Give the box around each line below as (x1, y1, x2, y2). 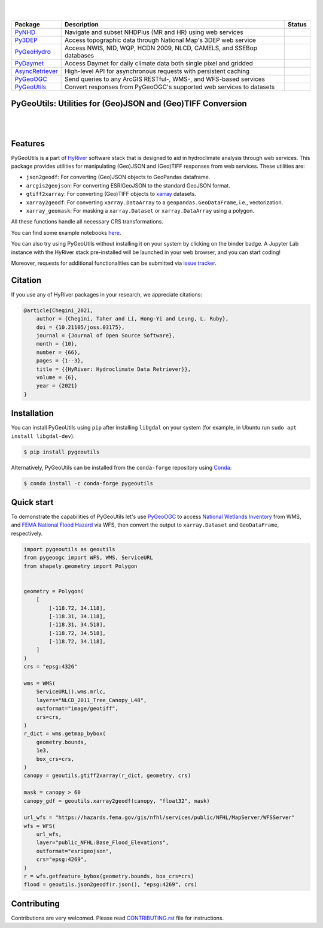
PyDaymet (14, 59, 44, 67)
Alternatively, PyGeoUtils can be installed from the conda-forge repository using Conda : (11, 464, 232, 471)
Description (65, 20, 99, 28)
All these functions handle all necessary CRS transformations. (11, 218, 164, 225)
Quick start (11, 497, 54, 507)
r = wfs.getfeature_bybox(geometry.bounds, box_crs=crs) (23, 873, 194, 880)
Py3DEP (14, 36, 38, 44)
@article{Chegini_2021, (23, 307, 94, 314)
